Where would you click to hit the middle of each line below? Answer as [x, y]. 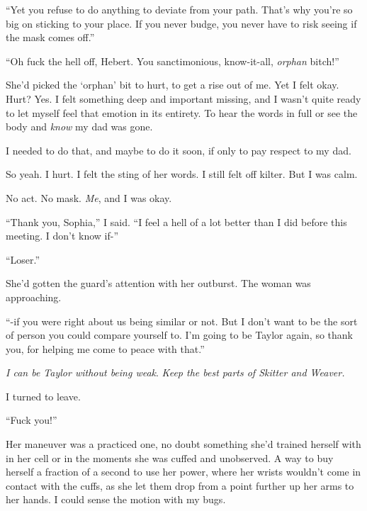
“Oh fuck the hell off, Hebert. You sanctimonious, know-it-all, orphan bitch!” [173, 61]
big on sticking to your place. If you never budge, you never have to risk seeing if [181, 23]
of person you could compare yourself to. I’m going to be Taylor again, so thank [180, 335]
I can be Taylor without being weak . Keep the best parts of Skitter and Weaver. [175, 372]
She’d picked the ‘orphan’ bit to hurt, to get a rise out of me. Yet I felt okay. [173, 85]
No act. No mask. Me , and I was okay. [89, 197]
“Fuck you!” [32, 420]
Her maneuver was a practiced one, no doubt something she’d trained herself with [183, 444]
